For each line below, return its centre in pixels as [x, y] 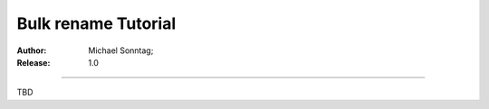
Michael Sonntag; [121, 50]
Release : [34, 62]
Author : [32, 50]
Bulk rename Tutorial [96, 23]
